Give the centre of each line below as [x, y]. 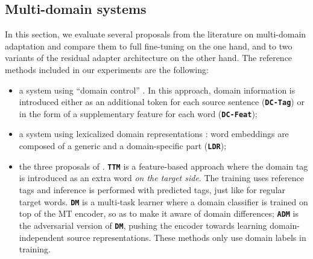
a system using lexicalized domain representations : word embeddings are [154, 134]
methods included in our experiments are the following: [107, 69]
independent [42, 237]
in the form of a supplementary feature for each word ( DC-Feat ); [138, 113]
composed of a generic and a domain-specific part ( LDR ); [123, 146]
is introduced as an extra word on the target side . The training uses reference [161, 178]
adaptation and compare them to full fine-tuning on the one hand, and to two [149, 46]
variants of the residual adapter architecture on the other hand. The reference [149, 58]
